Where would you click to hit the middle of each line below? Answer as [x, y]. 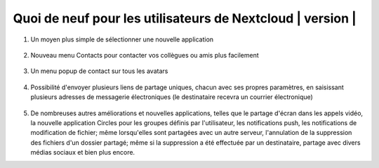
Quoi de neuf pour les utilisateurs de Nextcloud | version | [185, 18]
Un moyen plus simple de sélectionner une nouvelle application [122, 39]
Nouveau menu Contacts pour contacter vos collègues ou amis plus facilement [145, 55]
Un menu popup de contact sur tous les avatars [99, 71]
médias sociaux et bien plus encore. [83, 153]
